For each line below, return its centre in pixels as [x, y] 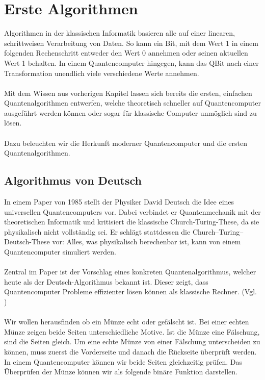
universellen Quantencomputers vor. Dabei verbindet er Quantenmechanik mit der [132, 211]
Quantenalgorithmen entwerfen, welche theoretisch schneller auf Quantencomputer [132, 103]
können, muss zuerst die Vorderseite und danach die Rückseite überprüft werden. [130, 351]
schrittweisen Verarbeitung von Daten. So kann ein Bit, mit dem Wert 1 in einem [131, 43]
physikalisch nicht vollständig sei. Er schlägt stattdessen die [97, 231]
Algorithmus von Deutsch [73, 180]
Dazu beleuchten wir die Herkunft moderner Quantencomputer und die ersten [126, 143]
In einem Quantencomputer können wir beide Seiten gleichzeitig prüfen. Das [123, 361]
